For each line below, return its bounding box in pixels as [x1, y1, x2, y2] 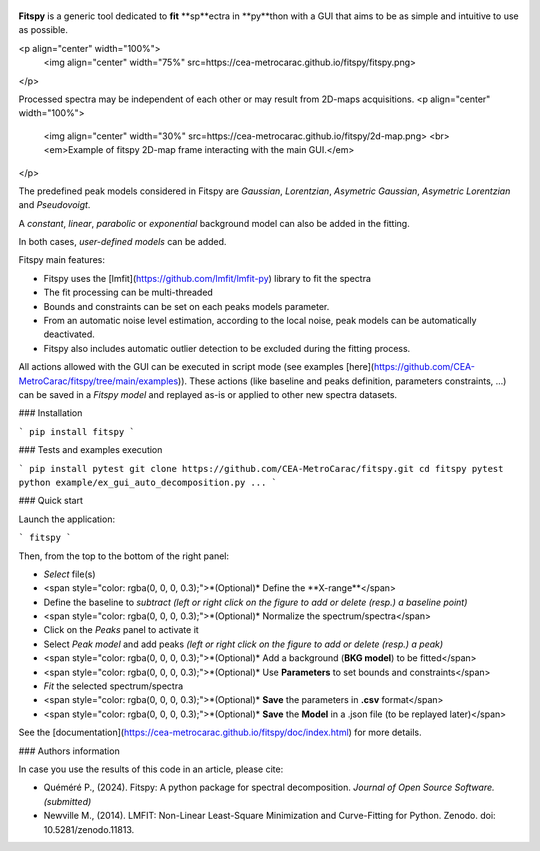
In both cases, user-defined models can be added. [18, 236, 227, 248]
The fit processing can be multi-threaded [43, 286, 214, 299]
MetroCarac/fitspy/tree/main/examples [18, 375, 179, 387]
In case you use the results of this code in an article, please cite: [18, 763, 284, 775]
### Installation [18, 407, 83, 419]
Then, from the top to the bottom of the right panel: [18, 550, 230, 562]
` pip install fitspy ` [18, 426, 135, 437]
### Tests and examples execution [18, 444, 163, 456]
